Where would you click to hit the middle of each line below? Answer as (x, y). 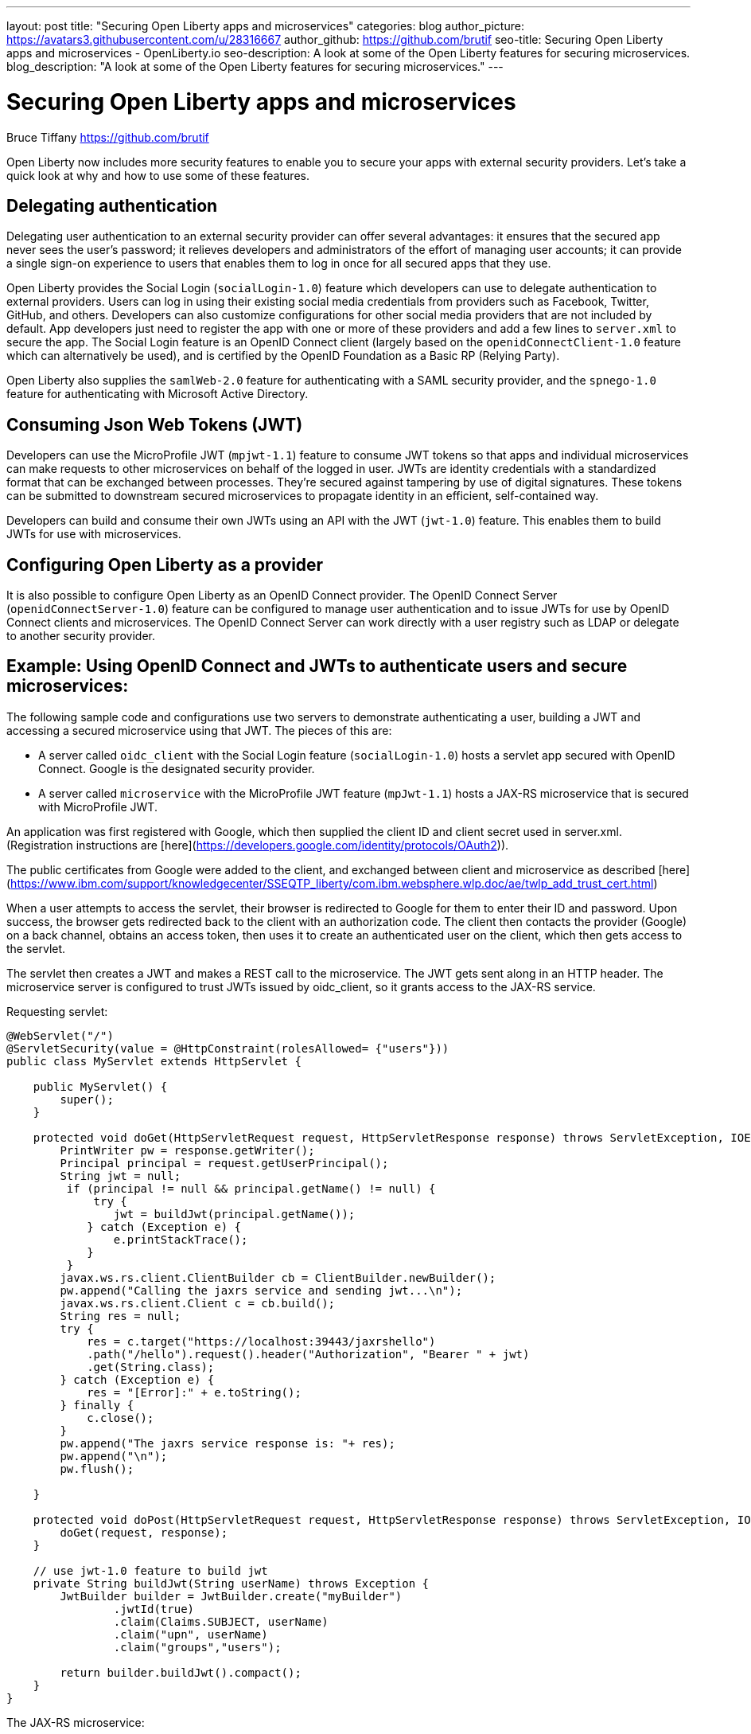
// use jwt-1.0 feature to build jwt (150, 1570)
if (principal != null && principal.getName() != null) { (251, 1188)
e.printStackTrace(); (181, 1239)
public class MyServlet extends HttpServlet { (154, 1061)
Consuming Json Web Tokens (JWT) (155, 424)
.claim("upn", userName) (191, 1634)
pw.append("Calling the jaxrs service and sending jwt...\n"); (261, 1290)
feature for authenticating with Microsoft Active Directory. (158, 394)
